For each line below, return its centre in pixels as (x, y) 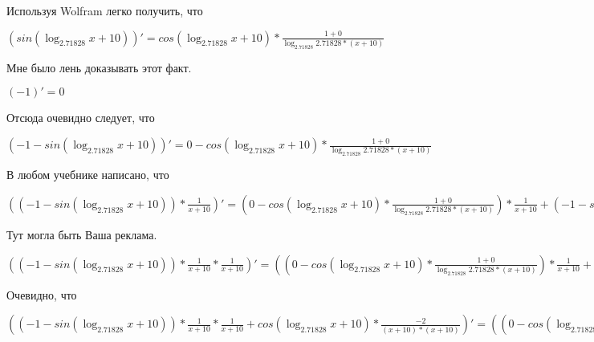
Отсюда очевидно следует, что (81, 118)
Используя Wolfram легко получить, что (105, 10)
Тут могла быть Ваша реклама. (82, 234)
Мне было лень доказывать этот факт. (99, 67)
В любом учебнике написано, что (88, 175)
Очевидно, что (42, 294)
